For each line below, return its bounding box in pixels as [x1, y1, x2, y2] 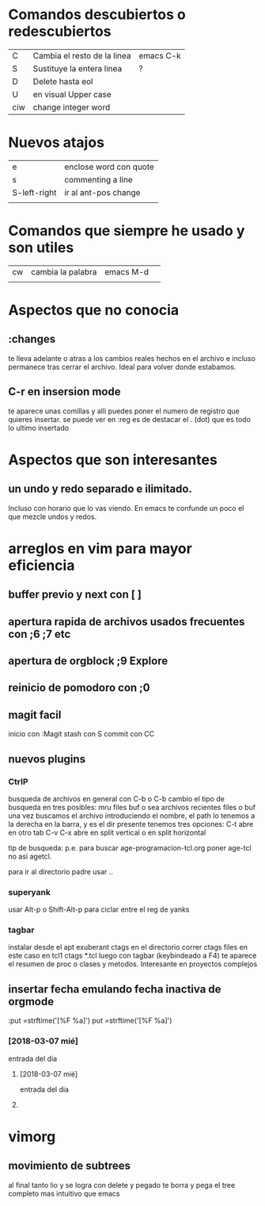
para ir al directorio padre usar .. [8, 866, 113, 876]
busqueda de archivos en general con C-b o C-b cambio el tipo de [8, 793, 225, 803]
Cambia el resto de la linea [32, 50, 131, 61]
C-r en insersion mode [8, 385, 121, 398]
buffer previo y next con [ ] [8, 588, 142, 601]
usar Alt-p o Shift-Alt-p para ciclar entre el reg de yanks [8, 904, 190, 914]
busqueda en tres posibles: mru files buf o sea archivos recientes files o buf [8, 802, 256, 812]
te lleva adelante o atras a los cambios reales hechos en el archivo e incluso [8, 353, 256, 363]
